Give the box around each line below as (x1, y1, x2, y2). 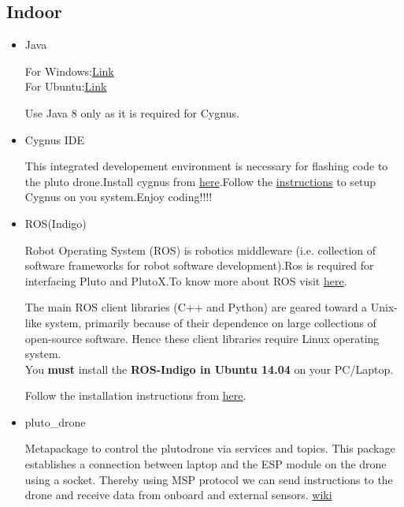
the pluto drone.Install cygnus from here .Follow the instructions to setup (24, 173, 376, 189)
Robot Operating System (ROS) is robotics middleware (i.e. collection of (24, 241, 376, 258)
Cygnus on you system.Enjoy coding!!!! (24, 188, 213, 205)
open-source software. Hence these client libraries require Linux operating (24, 330, 380, 346)
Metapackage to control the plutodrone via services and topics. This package (24, 440, 395, 457)
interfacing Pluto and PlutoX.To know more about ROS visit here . (24, 272, 347, 289)
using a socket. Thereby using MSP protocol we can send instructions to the (24, 471, 393, 487)
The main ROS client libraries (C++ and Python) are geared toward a (24, 299, 368, 315)
